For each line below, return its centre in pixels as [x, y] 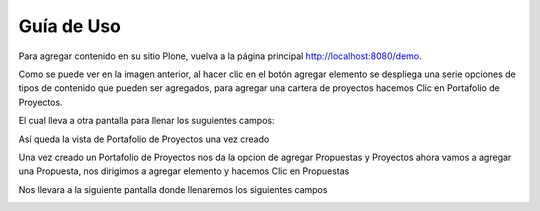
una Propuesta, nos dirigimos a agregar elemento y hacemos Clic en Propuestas [184, 171]
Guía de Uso [70, 26]
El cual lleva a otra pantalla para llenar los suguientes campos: [146, 121]
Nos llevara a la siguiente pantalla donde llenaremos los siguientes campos [173, 189]
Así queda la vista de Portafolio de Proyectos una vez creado [144, 139]
